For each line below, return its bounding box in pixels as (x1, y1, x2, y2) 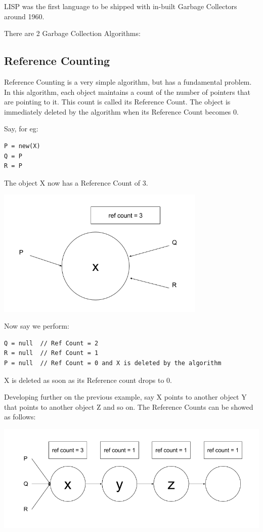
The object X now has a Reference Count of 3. (4, 177, 148, 188)
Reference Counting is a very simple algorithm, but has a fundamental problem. (4, 76, 252, 87)
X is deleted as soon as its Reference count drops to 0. (4, 374, 172, 385)
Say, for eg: (4, 123, 38, 134)
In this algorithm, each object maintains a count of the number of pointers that (4, 86, 250, 97)
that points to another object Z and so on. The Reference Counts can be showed (4, 401, 253, 412)
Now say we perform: (4, 321, 69, 331)
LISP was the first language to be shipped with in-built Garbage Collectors (4, 1, 237, 11)
